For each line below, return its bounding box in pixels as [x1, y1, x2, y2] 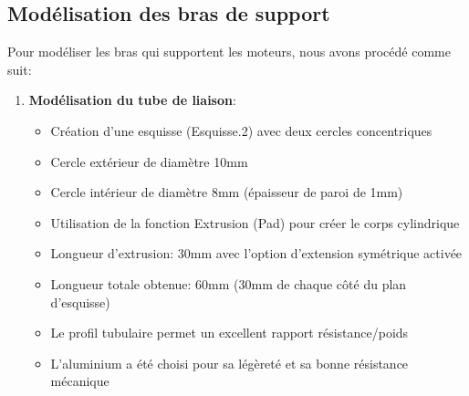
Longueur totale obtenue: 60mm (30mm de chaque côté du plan [50, 274, 407, 293]
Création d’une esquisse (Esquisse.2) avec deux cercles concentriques [50, 120, 433, 140]
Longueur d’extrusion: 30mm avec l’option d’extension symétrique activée [50, 244, 463, 263]
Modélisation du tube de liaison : [28, 90, 236, 109]
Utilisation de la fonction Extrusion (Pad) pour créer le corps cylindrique [50, 213, 460, 232]
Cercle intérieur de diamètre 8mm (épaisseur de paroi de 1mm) [50, 182, 403, 202]
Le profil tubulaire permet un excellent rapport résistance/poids [50, 323, 409, 342]
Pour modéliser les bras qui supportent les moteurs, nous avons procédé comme [7, 42, 451, 61]
